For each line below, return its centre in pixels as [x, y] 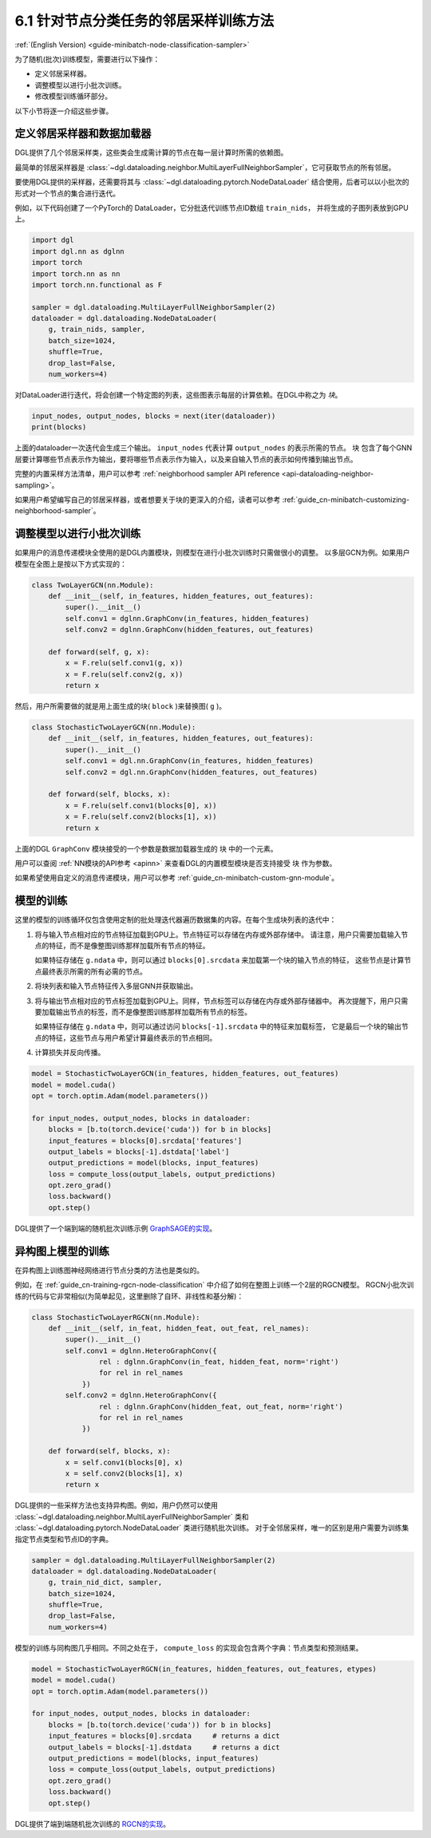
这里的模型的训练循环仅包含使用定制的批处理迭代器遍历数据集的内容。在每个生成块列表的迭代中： [176, 920]
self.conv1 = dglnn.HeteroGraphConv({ [141, 1350]
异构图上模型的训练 [62, 1251]
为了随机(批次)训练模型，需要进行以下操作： [87, 59]
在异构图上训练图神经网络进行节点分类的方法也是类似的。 [109, 1270]
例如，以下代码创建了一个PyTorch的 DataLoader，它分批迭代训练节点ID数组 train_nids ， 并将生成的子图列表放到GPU [212, 208]
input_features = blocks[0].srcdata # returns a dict [164, 1736]
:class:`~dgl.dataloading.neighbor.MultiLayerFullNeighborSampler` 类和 [132, 1516]
